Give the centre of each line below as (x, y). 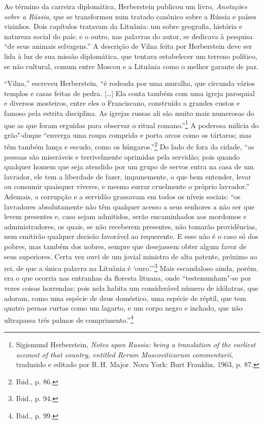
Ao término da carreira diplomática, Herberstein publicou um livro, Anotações (126, 6)
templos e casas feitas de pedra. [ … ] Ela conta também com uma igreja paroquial (129, 93)
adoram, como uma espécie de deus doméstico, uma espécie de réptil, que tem (125, 298)
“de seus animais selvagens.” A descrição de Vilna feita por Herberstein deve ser (128, 46)
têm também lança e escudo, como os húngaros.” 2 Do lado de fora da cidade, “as (129, 146)
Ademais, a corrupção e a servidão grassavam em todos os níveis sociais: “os (122, 196)
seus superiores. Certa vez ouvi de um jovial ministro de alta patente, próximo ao (131, 256)
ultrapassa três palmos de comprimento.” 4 (69, 319)
